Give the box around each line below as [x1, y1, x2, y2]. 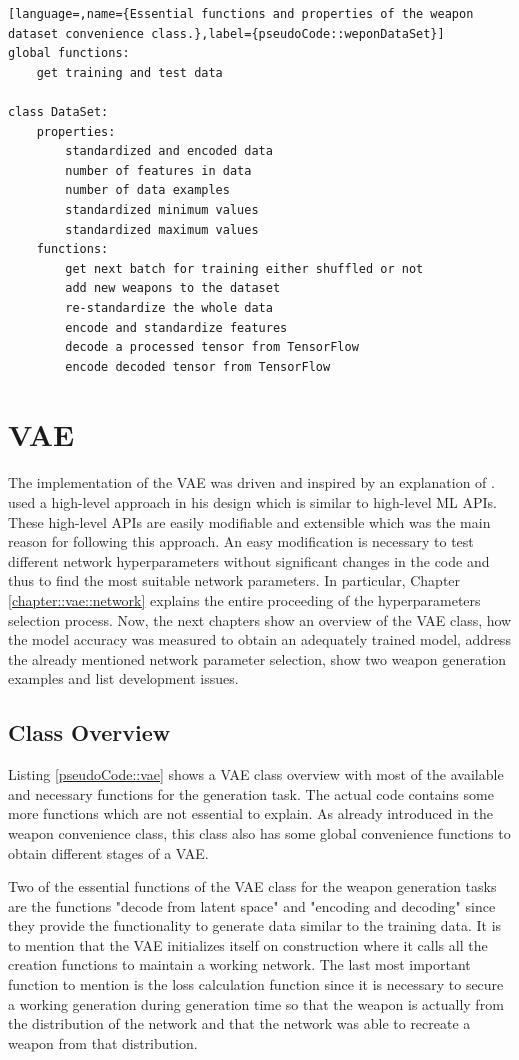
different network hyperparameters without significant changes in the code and [8, 550, 490, 571]
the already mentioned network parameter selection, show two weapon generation [8, 648, 507, 669]
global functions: [8, 46, 130, 61]
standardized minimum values [65, 202, 259, 217]
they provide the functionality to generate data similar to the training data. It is [8, 915, 502, 936]
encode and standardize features [65, 320, 288, 335]
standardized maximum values [65, 222, 259, 237]
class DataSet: [8, 104, 109, 119]
